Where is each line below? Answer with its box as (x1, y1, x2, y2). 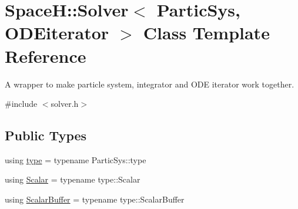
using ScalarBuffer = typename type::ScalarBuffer (5, 193, 185, 205)
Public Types (5, 126, 87, 144)
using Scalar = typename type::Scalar (5, 173, 140, 186)
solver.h (51, 97, 79, 110)
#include (5, 97, 38, 110)
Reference (5, 43, 86, 68)
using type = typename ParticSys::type (5, 153, 146, 166)
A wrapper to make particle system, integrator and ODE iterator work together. (5, 77, 294, 90)
